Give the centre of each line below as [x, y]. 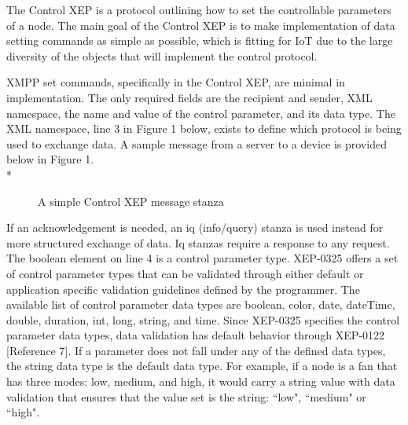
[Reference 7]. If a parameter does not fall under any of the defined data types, [196, 350]
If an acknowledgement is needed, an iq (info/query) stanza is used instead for [195, 227]
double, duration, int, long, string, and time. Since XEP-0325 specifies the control [203, 319]
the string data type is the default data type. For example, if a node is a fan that [202, 366]
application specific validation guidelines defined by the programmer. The [183, 289]
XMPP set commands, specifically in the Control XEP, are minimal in [176, 82]
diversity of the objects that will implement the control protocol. [162, 55]
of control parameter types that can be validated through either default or [185, 273]
